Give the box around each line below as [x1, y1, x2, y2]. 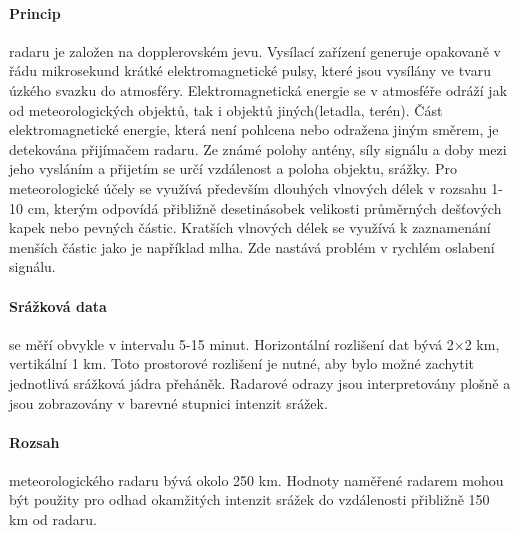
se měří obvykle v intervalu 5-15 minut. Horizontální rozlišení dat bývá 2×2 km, [9, 333, 500, 354]
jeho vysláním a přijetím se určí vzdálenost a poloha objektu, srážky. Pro [9, 158, 457, 179]
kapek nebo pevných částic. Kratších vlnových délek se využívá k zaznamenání [9, 217, 491, 238]
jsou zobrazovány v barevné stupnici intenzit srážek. [9, 392, 328, 413]
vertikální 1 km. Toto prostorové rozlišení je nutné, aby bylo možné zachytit [9, 353, 475, 374]
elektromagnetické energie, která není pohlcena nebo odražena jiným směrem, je [9, 119, 499, 140]
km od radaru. [9, 509, 97, 530]
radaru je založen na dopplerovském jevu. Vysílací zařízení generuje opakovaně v [9, 40, 501, 61]
